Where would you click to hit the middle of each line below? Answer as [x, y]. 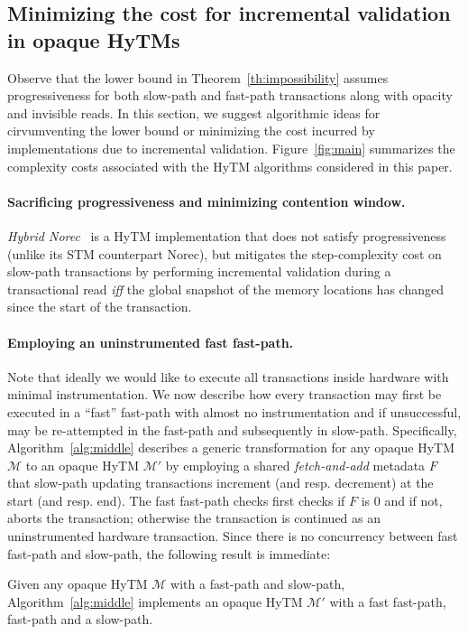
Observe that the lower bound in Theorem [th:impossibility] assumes [198, 77]
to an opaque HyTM [82, 465]
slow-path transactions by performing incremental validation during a [199, 271]
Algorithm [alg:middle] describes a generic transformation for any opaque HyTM [231, 448]
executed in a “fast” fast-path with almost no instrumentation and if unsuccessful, [234, 411]
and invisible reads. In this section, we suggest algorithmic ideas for [194, 112]
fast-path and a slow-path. [80, 619]
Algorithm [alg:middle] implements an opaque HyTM [155, 601]
